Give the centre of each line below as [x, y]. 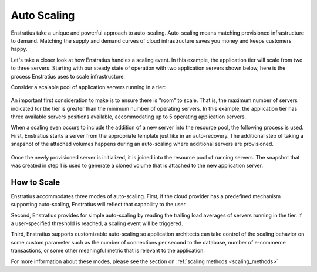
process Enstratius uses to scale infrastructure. [68, 76]
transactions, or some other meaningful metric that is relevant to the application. [108, 251]
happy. [19, 49]
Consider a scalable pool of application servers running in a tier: [88, 87]
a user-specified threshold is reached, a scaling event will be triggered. [97, 223]
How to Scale [36, 182]
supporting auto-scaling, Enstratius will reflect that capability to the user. [99, 205]
